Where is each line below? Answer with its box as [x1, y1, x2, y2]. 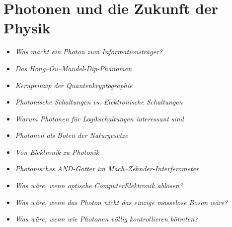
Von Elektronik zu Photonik [15, 146, 99, 157]
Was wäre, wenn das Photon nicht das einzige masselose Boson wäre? [15, 197, 228, 207]
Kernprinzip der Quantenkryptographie [15, 80, 133, 90]
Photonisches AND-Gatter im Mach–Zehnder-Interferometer [15, 163, 199, 174]
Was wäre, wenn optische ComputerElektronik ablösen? [15, 180, 183, 191]
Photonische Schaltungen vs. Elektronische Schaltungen [15, 97, 183, 107]
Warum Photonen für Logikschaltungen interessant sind [15, 113, 184, 123]
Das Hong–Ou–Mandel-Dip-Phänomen [15, 63, 132, 73]
